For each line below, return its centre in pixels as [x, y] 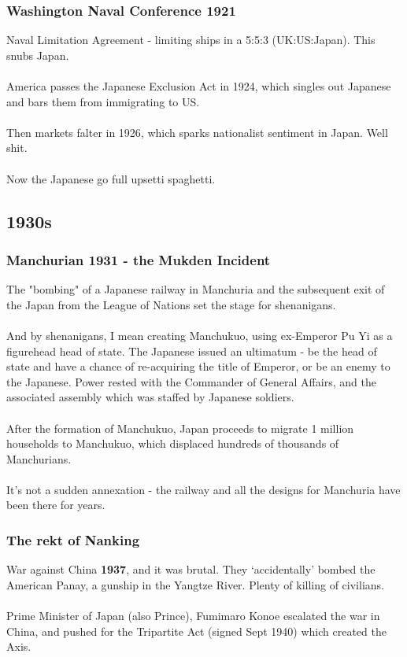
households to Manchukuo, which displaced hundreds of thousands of [173, 443]
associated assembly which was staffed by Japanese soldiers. [150, 397]
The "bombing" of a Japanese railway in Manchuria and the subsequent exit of [196, 289]
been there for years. [56, 505]
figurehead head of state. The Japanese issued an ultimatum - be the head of [192, 351]
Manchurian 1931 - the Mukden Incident [139, 259]
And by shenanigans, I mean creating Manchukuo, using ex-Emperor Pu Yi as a [200, 335]
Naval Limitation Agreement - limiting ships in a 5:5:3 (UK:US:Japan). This [191, 40]
